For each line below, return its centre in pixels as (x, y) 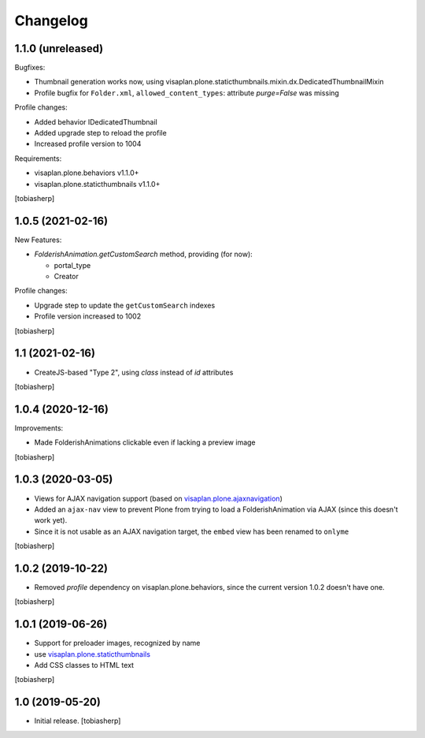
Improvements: (39, 428)
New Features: (38, 240)
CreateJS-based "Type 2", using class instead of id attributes (134, 372)
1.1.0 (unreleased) (59, 48)
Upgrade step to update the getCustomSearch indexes (125, 305)
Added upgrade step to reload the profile (100, 133)
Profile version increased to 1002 (88, 316)
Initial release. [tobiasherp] (78, 721)
